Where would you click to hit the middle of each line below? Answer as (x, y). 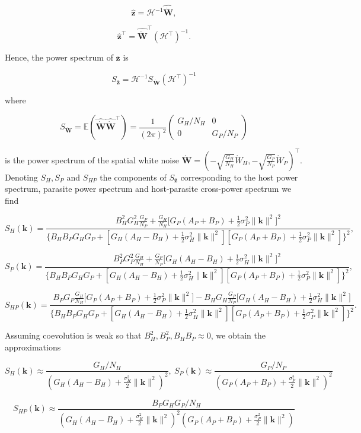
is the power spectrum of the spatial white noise (92, 159)
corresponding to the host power (239, 177)
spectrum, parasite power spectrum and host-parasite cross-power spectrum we (148, 189)
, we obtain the (238, 335)
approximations (33, 347)
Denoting (21, 177)
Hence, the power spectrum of (59, 57)
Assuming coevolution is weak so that (73, 335)
